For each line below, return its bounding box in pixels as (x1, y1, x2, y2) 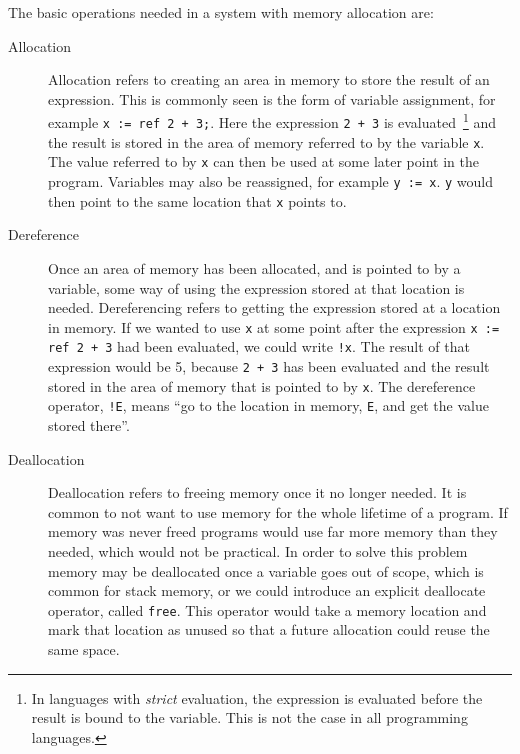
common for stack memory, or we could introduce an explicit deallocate (48, 580, 486, 601)
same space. (48, 638, 120, 659)
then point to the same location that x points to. (48, 190, 347, 211)
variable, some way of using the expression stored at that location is (48, 277, 465, 298)
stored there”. (48, 414, 130, 435)
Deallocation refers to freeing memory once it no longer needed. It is (48, 482, 467, 503)
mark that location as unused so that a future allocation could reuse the (48, 619, 490, 640)
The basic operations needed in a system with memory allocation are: (8, 2, 434, 22)
